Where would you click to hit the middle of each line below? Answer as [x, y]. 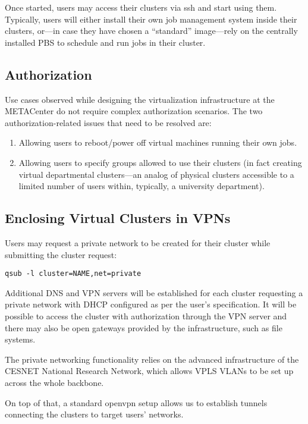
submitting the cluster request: [61, 254]
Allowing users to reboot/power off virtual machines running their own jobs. [158, 142]
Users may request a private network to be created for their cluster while [138, 242]
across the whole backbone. [54, 382]
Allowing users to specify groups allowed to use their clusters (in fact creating [160, 162]
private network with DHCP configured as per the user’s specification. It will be [151, 304]
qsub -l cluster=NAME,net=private [73, 274]
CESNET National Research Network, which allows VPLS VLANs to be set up [149, 371]
